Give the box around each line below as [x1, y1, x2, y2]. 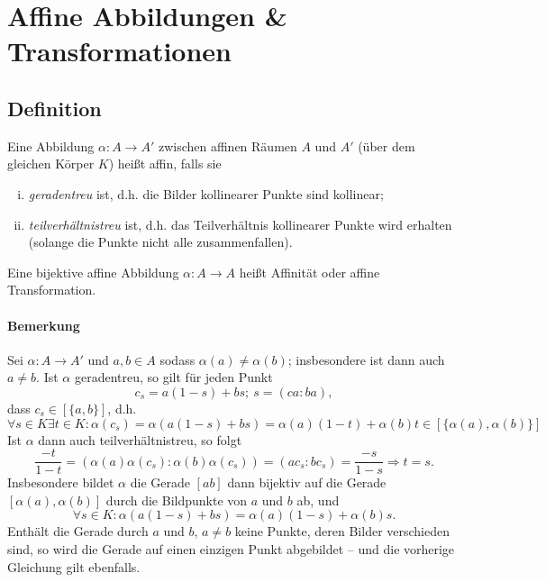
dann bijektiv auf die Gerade [227, 473, 387, 492]
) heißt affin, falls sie [108, 154, 222, 173]
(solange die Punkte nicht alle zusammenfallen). [28, 232, 293, 251]
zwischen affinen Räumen [158, 136, 297, 155]
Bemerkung [7, 315, 80, 334]
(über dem [358, 136, 415, 155]
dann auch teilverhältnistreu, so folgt [38, 430, 242, 449]
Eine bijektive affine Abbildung [7, 262, 179, 281]
